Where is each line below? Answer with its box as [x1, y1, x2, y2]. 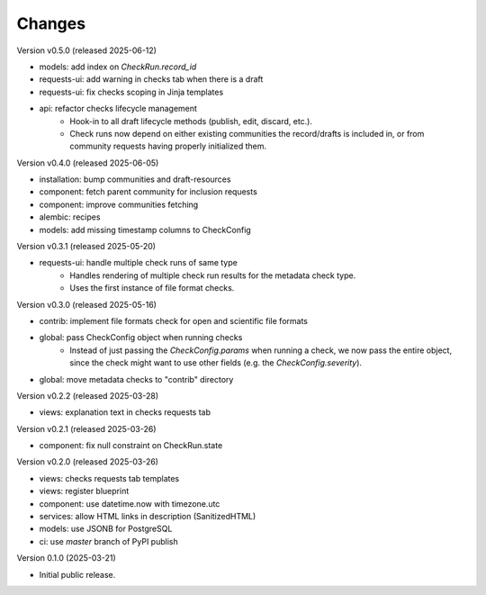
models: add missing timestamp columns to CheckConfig [39, 224, 251, 235]
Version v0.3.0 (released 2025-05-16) [16, 299, 157, 310]
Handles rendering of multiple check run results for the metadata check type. [69, 270, 356, 281]
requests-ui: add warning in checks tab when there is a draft [39, 74, 264, 85]
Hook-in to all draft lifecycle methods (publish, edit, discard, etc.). [69, 115, 312, 126]
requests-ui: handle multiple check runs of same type [39, 257, 238, 268]
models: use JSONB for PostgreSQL [39, 523, 173, 535]
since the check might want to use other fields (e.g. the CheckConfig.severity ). [69, 357, 363, 368]
